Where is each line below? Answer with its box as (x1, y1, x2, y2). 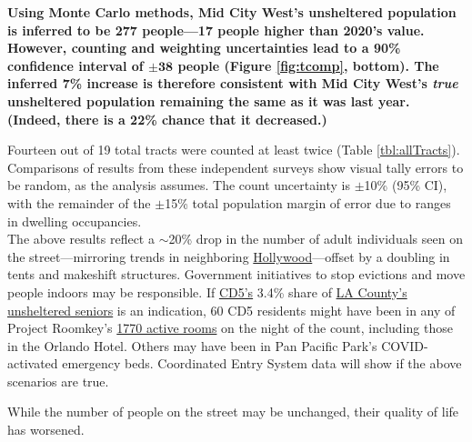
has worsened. (7, 420, 85, 439)
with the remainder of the (7, 193, 151, 212)
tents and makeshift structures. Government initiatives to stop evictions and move (7, 265, 466, 284)
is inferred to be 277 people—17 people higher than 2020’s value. (7, 20, 425, 39)
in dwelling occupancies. (7, 211, 142, 230)
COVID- (381, 336, 428, 355)
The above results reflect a (7, 229, 155, 248)
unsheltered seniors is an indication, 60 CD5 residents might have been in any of (7, 300, 456, 319)
